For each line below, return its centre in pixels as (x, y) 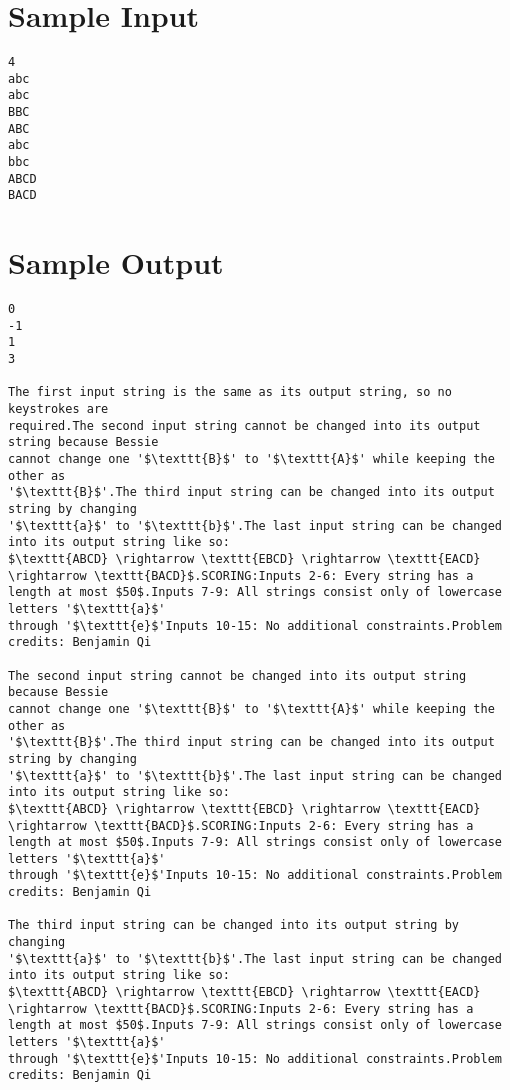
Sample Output (116, 262)
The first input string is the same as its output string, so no (230, 392)
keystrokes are (58, 409)
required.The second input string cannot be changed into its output (244, 425)
